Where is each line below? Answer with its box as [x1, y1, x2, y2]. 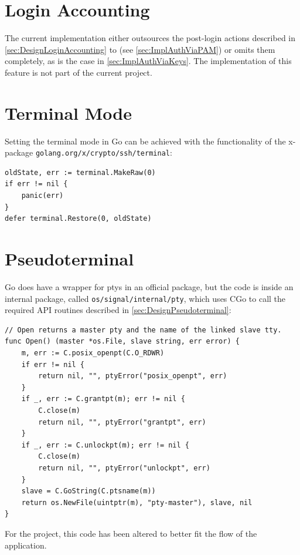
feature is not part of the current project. [5, 66, 152, 78]
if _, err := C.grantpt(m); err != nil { [21, 395, 185, 403]
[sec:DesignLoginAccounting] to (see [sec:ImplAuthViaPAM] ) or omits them [5, 43, 275, 55]
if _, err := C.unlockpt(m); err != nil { [21, 440, 189, 449]
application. [5, 539, 47, 551]
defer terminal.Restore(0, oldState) [5, 214, 152, 223]
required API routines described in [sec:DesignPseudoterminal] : [5, 304, 231, 316]
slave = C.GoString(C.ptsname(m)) [21, 487, 156, 496]
